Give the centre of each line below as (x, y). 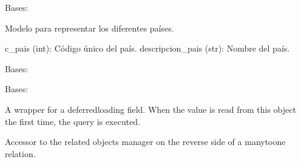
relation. (20, 153)
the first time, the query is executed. (73, 121)
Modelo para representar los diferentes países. (90, 28)
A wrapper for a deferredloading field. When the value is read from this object (150, 109)
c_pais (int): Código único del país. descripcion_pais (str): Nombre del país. (147, 48)
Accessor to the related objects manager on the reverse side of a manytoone (145, 142)
